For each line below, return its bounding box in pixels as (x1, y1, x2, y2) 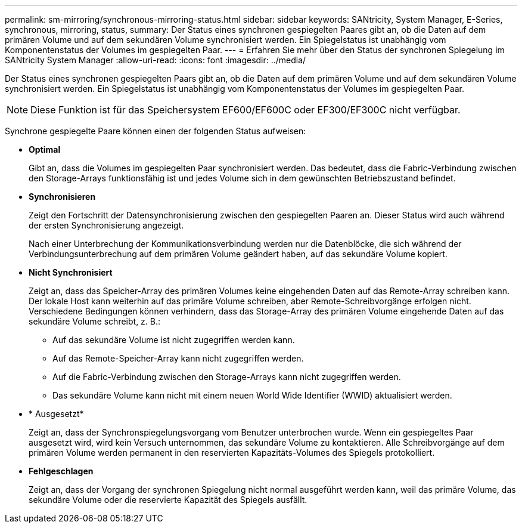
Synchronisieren (29, 192, 96, 202)
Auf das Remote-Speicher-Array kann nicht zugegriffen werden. (52, 353, 304, 363)
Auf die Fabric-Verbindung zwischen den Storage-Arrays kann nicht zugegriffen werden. (52, 372, 401, 382)
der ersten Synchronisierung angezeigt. (29, 220, 184, 230)
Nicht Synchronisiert (29, 267, 113, 277)
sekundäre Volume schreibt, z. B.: (29, 316, 161, 326)
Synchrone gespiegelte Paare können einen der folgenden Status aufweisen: (5, 126, 306, 136)
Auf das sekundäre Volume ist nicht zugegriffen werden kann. (52, 335, 295, 345)
